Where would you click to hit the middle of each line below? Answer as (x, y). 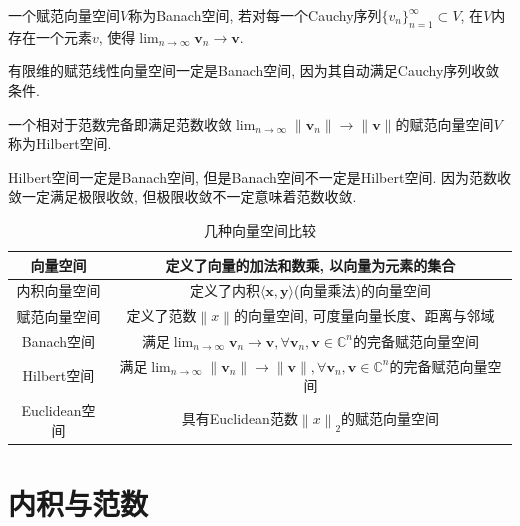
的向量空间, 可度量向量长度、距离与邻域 (364, 315)
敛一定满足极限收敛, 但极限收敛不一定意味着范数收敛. (182, 196)
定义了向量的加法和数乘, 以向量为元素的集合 (310, 264)
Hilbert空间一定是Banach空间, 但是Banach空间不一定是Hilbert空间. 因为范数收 (259, 176)
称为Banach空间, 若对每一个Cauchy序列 (255, 15)
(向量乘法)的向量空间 (362, 290)
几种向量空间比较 (260, 229)
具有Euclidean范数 (239, 418)
